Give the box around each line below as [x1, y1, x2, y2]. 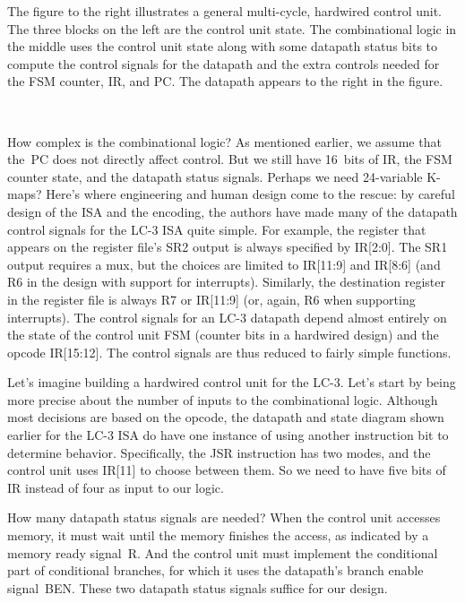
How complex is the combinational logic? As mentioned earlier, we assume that [7, 132, 442, 151]
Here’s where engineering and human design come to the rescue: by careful [46, 185, 455, 203]
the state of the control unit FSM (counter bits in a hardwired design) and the [7, 325, 439, 344]
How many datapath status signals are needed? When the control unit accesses [7, 508, 441, 527]
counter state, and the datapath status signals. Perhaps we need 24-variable [7, 167, 423, 185]
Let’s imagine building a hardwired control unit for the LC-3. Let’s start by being [7, 373, 456, 392]
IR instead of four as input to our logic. [7, 478, 224, 496]
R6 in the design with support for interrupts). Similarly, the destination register [7, 272, 445, 291]
